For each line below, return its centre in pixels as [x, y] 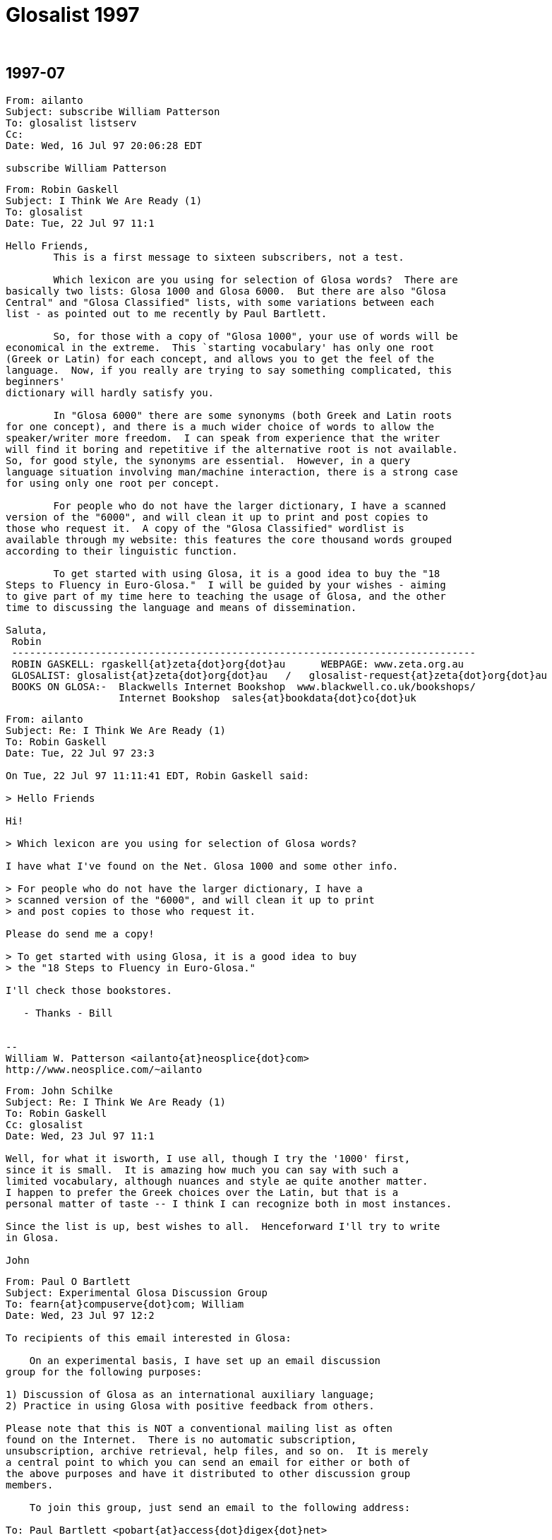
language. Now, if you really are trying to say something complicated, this [229, 370]
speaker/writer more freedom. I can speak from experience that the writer [223, 438]
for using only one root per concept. [113, 483]
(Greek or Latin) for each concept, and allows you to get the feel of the [220, 359]
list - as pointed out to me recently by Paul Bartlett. [167, 313]
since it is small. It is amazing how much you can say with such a [202, 1169]
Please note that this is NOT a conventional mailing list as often [199, 1428]
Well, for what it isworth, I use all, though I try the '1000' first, [208, 1158]
